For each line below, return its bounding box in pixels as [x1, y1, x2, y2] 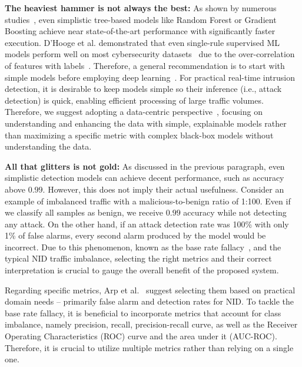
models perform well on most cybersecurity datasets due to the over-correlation [5, 48, 295, 60]
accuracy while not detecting [183, 206, 287, 219]
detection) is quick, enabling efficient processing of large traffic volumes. [5, 94, 264, 106]
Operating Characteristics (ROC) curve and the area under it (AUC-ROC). [5, 330, 277, 342]
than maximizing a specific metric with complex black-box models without [5, 128, 274, 141]
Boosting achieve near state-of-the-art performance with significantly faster [5, 25, 276, 37]
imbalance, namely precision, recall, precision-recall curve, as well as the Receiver [5, 318, 298, 330]
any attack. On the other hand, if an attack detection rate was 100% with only [5, 217, 289, 230]
